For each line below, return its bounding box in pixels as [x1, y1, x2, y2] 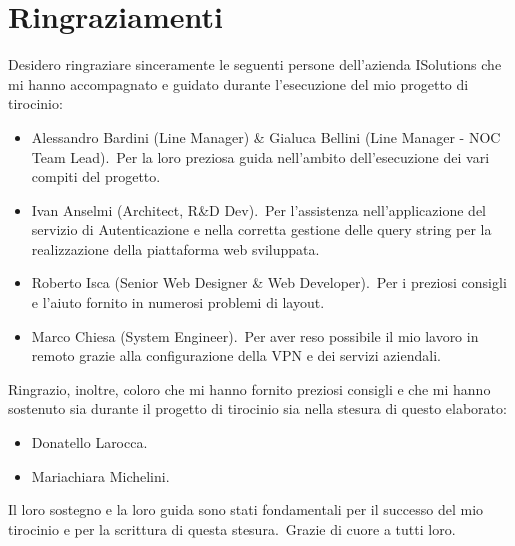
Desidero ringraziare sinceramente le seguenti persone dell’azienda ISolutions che [8, 54, 502, 75]
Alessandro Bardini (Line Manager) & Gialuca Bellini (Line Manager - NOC [31, 126, 501, 147]
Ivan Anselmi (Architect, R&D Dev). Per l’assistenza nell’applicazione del [31, 199, 486, 220]
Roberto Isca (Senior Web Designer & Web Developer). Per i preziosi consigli [31, 272, 507, 293]
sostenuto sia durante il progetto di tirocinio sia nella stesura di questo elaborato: [8, 398, 507, 419]
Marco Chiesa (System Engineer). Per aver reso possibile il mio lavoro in [31, 325, 479, 346]
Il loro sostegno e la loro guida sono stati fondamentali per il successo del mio [8, 499, 484, 520]
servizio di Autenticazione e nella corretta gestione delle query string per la [31, 219, 492, 240]
